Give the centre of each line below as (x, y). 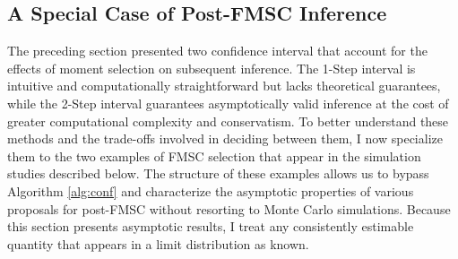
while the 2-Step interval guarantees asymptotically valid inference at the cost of (228, 103)
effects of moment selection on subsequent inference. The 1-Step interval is (212, 68)
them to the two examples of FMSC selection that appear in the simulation (214, 155)
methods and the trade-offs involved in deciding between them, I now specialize (225, 138)
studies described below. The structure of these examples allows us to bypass (218, 173)
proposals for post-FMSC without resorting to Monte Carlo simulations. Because (229, 208)
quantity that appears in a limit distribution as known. (158, 243)
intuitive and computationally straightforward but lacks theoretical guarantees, (224, 86)
